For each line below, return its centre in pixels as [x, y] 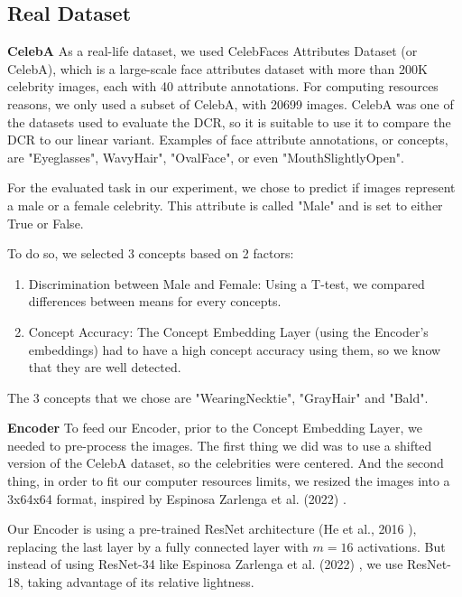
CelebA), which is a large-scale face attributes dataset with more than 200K [217, 68]
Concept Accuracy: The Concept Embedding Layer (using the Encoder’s [228, 331]
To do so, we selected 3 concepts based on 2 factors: [151, 253]
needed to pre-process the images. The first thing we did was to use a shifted [220, 445]
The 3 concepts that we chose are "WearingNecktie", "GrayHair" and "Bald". [218, 397]
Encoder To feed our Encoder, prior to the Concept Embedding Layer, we [215, 428]
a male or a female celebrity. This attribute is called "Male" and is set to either [225, 205]
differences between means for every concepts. [155, 301]
